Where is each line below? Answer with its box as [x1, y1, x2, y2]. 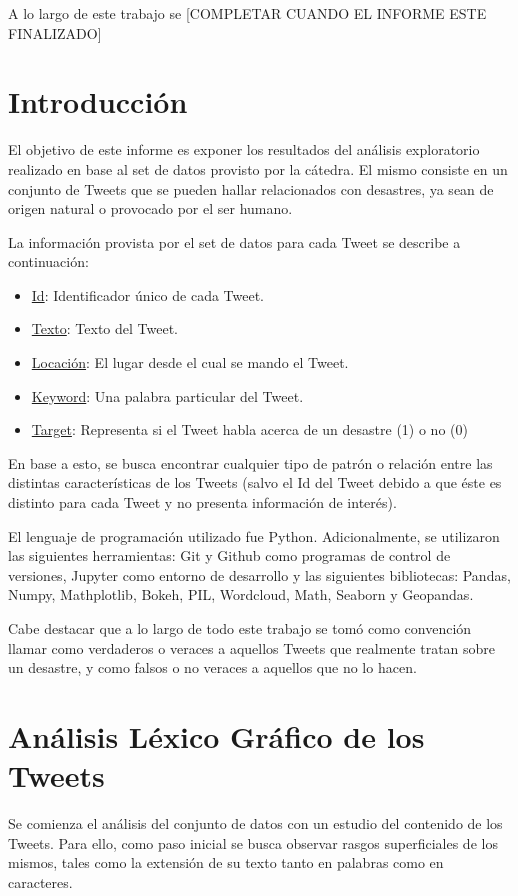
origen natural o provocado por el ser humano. [8, 198, 293, 219]
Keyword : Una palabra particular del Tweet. [31, 385, 304, 406]
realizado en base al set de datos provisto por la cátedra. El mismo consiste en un [8, 158, 508, 179]
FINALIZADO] [8, 22, 102, 43]
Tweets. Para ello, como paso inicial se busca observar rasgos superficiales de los [8, 832, 498, 853]
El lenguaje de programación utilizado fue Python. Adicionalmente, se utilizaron [8, 525, 500, 546]
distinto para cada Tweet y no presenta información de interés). [8, 492, 397, 513]
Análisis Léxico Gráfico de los [8, 715, 425, 756]
